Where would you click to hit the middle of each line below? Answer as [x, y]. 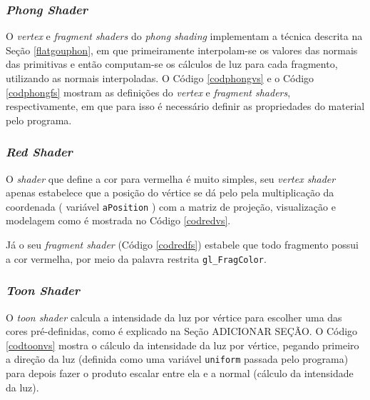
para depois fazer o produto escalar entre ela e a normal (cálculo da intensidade [180, 372]
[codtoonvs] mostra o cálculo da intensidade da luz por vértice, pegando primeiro [183, 345]
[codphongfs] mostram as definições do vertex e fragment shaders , [148, 92]
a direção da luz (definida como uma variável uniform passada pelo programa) [177, 359]
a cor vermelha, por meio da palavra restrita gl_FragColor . [136, 258]
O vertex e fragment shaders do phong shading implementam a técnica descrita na [184, 36]
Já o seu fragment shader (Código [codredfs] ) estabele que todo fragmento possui [182, 245]
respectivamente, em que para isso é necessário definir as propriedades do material [185, 106]
